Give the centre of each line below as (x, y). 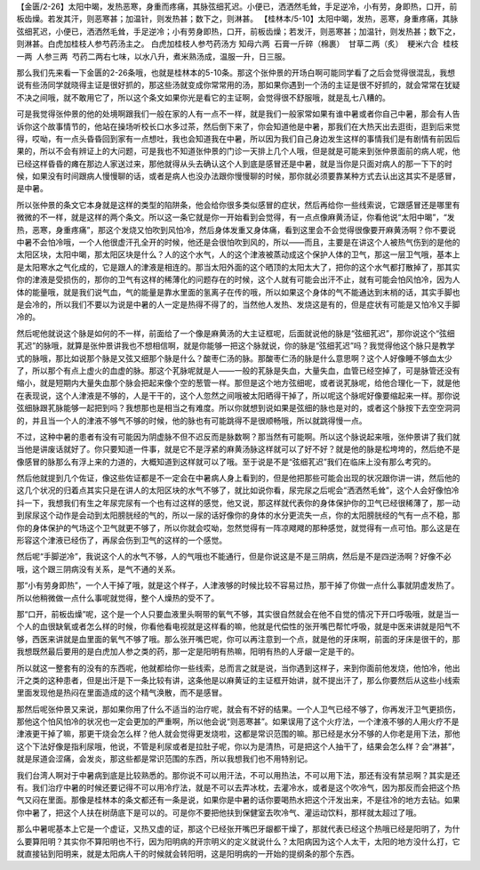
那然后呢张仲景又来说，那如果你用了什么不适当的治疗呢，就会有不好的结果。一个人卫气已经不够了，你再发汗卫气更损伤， (238, 709)
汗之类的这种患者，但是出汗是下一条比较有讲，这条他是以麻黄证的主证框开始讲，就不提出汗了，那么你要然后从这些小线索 (238, 680)
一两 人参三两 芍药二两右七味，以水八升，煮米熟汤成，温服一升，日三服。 (153, 56)
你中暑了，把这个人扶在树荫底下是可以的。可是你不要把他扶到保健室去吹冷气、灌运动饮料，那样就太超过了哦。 (219, 812)
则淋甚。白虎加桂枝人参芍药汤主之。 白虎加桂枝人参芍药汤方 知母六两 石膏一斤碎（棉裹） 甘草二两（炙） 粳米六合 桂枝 (238, 44)
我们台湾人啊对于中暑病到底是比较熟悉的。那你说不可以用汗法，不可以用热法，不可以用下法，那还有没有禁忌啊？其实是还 (238, 775)
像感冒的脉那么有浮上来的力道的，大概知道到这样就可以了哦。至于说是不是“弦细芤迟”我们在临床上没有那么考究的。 (226, 462)
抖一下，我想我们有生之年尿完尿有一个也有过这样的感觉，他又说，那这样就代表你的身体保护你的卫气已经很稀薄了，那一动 (238, 503)
